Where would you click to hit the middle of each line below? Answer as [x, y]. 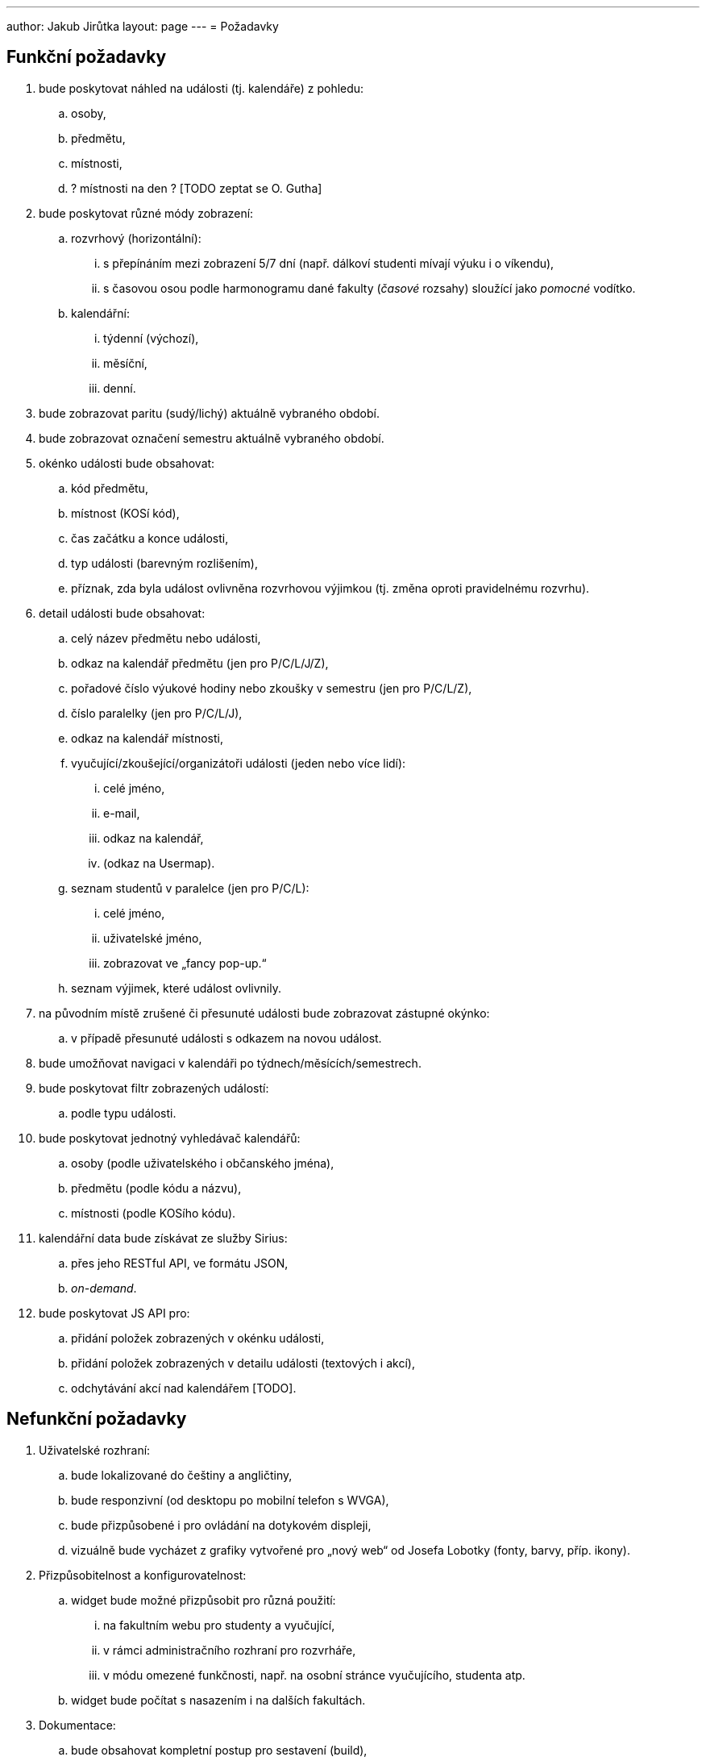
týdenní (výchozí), [151, 338]
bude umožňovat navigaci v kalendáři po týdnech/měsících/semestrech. [230, 1063]
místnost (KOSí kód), [125, 513]
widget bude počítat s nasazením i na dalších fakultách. [218, 1700]
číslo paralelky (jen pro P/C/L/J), [157, 713]
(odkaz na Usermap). [159, 863]
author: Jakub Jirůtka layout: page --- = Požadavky [143, 26]
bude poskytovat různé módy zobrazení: [146, 213]
